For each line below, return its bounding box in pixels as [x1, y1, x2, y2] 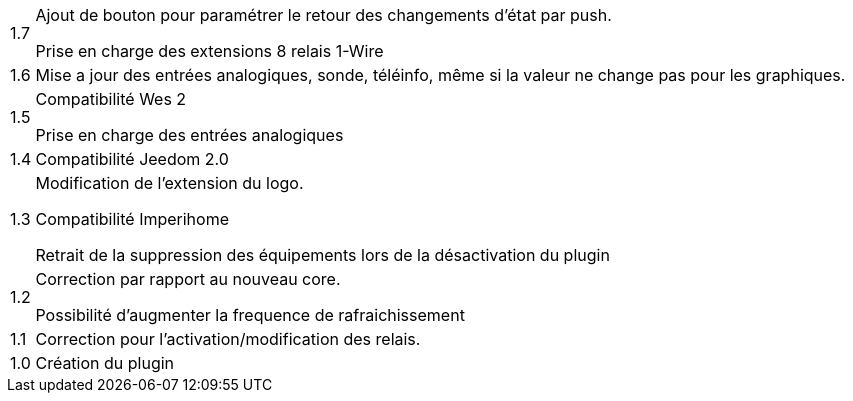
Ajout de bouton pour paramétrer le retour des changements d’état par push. [35, 5, 612, 25]
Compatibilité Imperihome [35, 209, 230, 229]
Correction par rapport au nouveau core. [35, 269, 341, 289]
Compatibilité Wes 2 [35, 89, 187, 109]
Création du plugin [35, 353, 175, 373]
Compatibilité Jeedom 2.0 [35, 149, 229, 169]
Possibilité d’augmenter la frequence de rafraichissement [35, 305, 465, 325]
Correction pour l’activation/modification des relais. [35, 329, 421, 349]
